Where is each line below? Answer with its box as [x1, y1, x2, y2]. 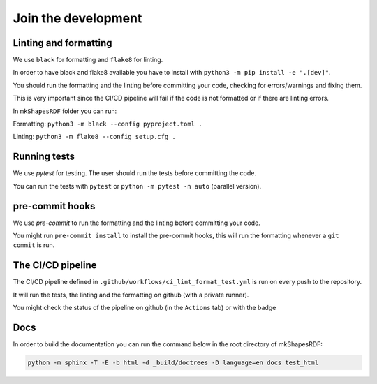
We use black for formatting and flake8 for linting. [13, 56, 163, 64]
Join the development [13, 10, 142, 26]
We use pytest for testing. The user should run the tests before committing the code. [13, 169, 256, 177]
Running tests [13, 151, 75, 163]
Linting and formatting [13, 37, 112, 49]
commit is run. [13, 241, 55, 249]
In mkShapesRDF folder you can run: [13, 107, 117, 115]
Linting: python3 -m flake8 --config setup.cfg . [13, 133, 176, 141]
